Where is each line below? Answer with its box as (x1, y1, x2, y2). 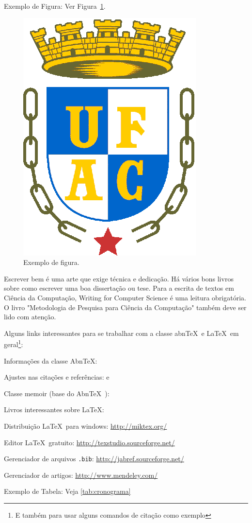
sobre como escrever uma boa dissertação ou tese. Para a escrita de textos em (4, 283, 234, 293)
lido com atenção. (4, 312, 56, 322)
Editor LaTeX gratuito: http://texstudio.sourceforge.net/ (4, 437, 175, 447)
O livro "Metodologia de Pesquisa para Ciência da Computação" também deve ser (4, 302, 247, 312)
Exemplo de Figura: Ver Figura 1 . (4, 1, 106, 11)
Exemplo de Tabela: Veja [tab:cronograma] (4, 486, 131, 496)
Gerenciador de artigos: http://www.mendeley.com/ (4, 470, 158, 480)
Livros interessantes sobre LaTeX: (4, 404, 104, 415)
